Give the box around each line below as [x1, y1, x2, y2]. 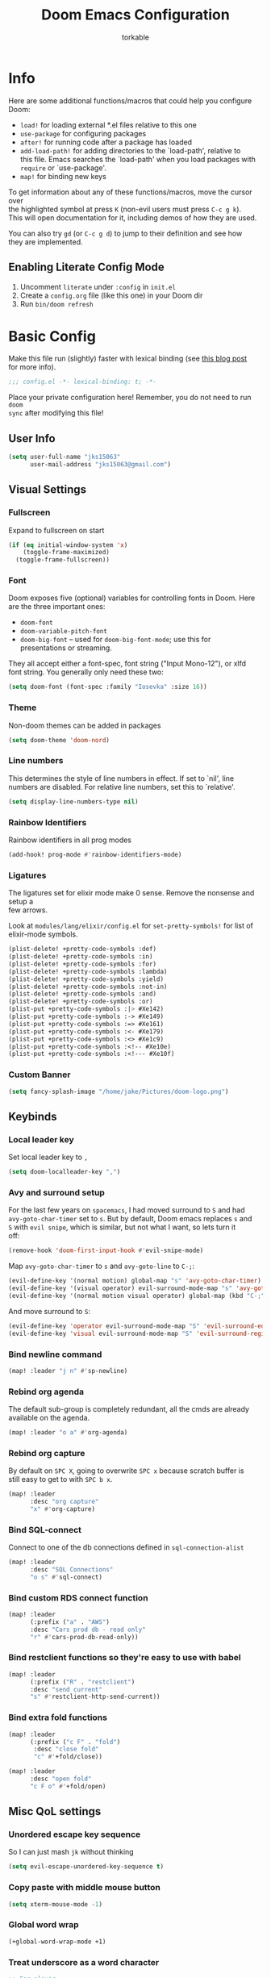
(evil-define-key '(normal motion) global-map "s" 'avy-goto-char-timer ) [8, 1277, 262, 1285]
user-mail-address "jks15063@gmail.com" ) [29, 461, 172, 469]
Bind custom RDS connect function [8, 1592, 148, 1603]
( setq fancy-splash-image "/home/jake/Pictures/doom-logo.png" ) [8, 1087, 229, 1095]
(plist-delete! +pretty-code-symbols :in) [8, 953, 153, 961]
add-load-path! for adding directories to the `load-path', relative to [19, 145, 241, 155]
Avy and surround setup [8, 1187, 105, 1198]
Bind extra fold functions [8, 1712, 107, 1723]
